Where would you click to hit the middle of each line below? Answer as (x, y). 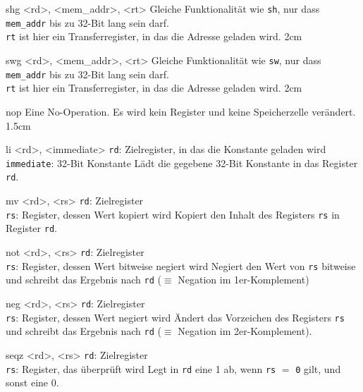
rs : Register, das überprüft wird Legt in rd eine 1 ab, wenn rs (141, 368)
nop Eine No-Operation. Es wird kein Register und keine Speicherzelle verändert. (181, 111)
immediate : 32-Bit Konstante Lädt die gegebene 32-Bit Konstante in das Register (182, 163)
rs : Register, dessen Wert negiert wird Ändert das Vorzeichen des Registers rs (175, 317)
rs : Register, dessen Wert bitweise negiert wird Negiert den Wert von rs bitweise (181, 265)
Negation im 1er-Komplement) (244, 280)
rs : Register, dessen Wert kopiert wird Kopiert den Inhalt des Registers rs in (173, 214)
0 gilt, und (318, 368)
